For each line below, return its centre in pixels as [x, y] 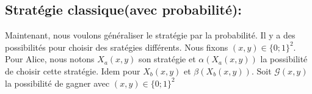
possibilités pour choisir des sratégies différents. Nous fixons [117, 47]
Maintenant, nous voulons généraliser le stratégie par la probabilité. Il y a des [150, 35]
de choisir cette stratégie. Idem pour [73, 70]
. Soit [261, 70]
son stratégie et [167, 59]
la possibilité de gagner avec [57, 83]
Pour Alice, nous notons [50, 59]
